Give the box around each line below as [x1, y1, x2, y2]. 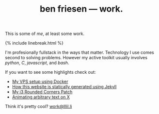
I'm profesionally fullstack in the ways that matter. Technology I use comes [5, 49, 154, 55]
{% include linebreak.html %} [5, 40, 64, 46]
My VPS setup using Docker [12, 79, 68, 84]
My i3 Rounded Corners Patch [12, 89, 73, 95]
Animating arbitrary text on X [12, 94, 70, 100]
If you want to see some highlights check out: [5, 69, 96, 75]
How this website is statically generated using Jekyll [12, 84, 117, 90]
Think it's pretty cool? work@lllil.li [5, 103, 72, 110]
